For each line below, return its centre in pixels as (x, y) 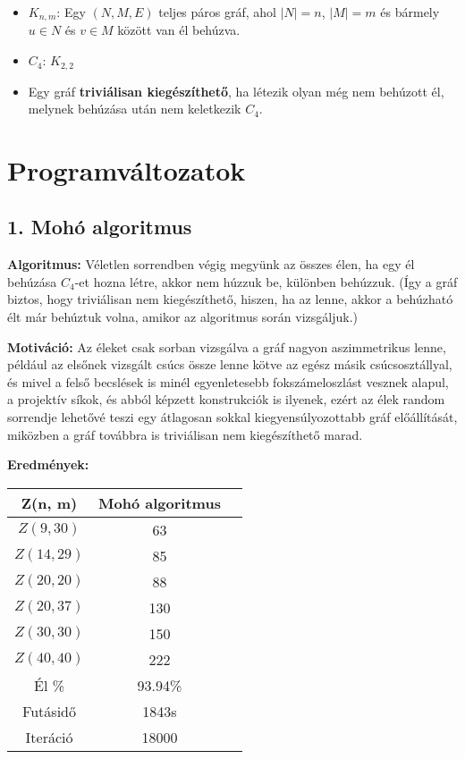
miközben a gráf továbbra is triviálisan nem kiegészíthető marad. (185, 434)
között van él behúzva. (179, 30)
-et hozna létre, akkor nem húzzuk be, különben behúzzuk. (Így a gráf (266, 281)
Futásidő (49, 711)
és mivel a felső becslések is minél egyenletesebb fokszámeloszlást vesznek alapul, (228, 381)
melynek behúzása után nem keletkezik (135, 109)
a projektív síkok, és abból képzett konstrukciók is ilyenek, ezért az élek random (226, 399)
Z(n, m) (49, 502)
